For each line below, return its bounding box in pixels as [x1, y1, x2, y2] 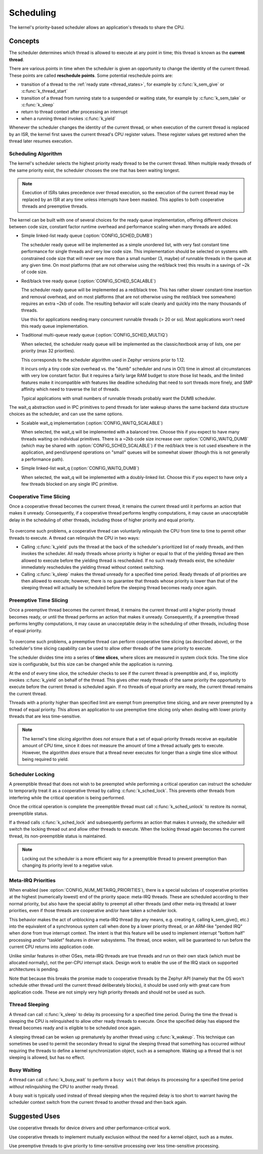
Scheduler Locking [9, 771, 55, 777]
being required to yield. [22, 756, 69, 762]
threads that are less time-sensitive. [9, 713, 81, 719]
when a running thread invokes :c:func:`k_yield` [21, 115, 116, 121]
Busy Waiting [9, 1066, 41, 1073]
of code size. [21, 269, 48, 275]
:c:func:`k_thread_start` [21, 88, 68, 94]
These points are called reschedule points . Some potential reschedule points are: [9, 72, 173, 78]
